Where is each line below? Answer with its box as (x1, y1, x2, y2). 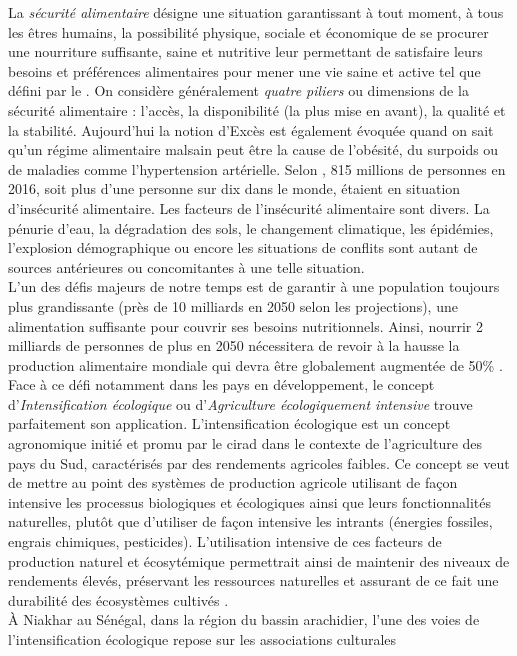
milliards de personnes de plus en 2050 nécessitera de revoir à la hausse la (8, 335, 460, 356)
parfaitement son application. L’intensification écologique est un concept (8, 413, 451, 434)
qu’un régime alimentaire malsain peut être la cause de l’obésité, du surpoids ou (8, 139, 499, 160)
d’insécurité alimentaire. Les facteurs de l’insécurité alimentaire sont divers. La (8, 197, 490, 218)
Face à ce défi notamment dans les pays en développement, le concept (8, 374, 435, 395)
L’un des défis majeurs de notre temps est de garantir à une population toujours (8, 276, 500, 297)
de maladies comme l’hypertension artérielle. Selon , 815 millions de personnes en (8, 158, 506, 179)
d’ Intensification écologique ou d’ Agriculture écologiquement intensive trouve (8, 393, 473, 414)
